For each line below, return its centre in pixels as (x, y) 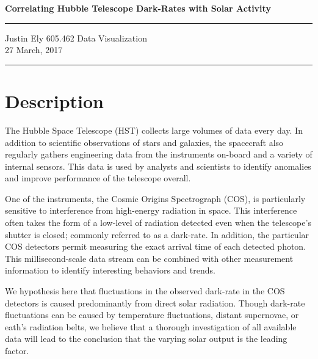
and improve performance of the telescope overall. (98, 178)
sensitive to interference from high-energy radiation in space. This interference (151, 210)
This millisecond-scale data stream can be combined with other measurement (149, 258)
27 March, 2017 (34, 50)
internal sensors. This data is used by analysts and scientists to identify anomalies (158, 166)
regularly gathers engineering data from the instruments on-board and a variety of (159, 154)
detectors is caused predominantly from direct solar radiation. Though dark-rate (155, 303)
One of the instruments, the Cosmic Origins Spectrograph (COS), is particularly (155, 198)
